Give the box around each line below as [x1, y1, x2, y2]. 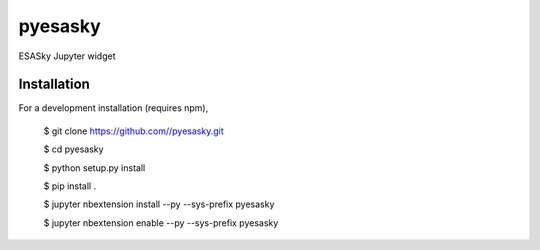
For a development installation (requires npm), [18, 102, 209, 114]
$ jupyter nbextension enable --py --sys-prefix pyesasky [43, 216, 279, 229]
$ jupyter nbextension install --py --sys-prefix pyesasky [43, 198, 275, 210]
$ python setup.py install [43, 161, 146, 174]
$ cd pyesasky [43, 143, 104, 155]
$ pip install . [43, 180, 97, 192]
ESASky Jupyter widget [18, 50, 116, 62]
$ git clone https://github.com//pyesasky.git [43, 125, 224, 137]
